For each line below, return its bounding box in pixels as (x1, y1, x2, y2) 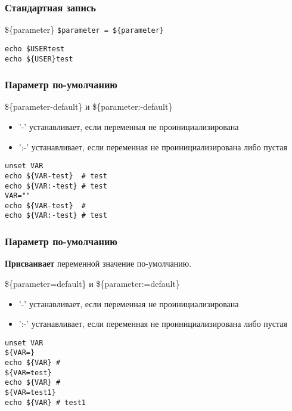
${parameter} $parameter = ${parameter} (5, 23, 164, 36)
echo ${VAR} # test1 (5, 398, 86, 407)
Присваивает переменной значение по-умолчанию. (5, 257, 192, 270)
